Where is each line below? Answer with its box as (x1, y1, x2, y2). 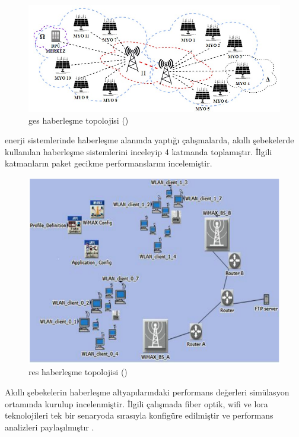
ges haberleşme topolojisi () (28, 114, 129, 126)
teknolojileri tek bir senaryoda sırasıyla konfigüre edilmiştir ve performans (5, 409, 273, 422)
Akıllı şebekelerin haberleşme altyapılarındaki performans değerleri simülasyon (5, 386, 290, 398)
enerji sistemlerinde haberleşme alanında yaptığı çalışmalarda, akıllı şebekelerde (5, 134, 294, 146)
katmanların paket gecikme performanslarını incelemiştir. (5, 157, 212, 169)
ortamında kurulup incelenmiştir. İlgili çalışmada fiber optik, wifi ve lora (5, 397, 268, 410)
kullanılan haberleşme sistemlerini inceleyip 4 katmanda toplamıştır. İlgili (5, 145, 272, 158)
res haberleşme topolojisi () (28, 366, 128, 378)
